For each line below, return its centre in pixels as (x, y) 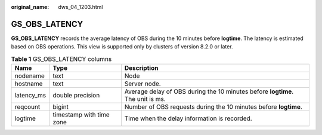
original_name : (30, 7)
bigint (61, 107)
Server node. (143, 84)
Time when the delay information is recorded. (188, 118)
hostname (29, 84)
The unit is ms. (145, 99)
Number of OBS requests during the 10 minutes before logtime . (213, 107)
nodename (30, 76)
